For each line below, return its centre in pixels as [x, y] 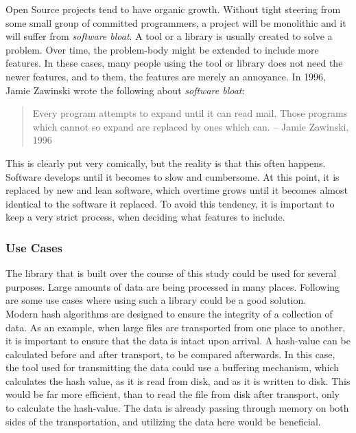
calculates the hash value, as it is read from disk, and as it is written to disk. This [178, 380]
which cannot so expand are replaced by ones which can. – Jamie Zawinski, [191, 126]
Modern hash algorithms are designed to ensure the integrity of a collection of [169, 313]
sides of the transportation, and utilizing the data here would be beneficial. [163, 421]
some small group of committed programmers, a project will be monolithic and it [176, 22]
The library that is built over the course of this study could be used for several [171, 273]
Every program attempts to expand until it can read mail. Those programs [190, 113]
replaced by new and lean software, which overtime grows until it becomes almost [177, 190]
